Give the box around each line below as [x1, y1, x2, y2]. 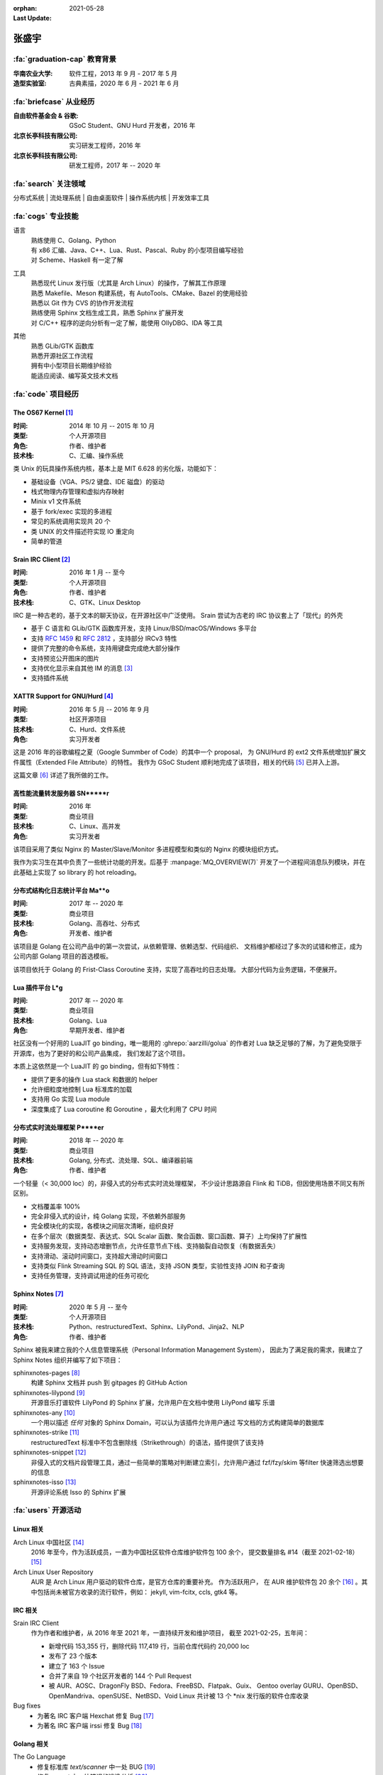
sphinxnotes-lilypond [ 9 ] [13, 1388, 85, 1397]
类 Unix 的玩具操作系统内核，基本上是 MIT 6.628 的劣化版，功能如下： [13, 464, 219, 473]
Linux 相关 [13, 1525, 44, 1534]
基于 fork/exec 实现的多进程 [30, 507, 113, 515]
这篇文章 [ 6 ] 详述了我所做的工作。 [13, 771, 113, 780]
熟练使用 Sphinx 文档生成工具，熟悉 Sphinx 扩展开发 [30, 309, 184, 317]
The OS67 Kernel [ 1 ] [13, 408, 74, 417]
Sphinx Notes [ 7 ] [13, 1289, 64, 1299]
